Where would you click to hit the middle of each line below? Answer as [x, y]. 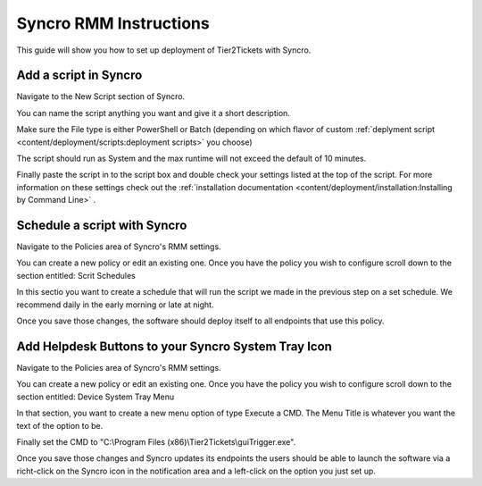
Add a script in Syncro [79, 75]
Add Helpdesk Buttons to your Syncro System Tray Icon [174, 346]
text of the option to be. [60, 425]
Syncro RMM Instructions [113, 23]
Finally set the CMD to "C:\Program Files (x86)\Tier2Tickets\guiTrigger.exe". [156, 441]
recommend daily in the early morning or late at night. [115, 305]
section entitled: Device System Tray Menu [95, 397]
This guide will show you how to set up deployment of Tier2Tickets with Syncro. [164, 50]
